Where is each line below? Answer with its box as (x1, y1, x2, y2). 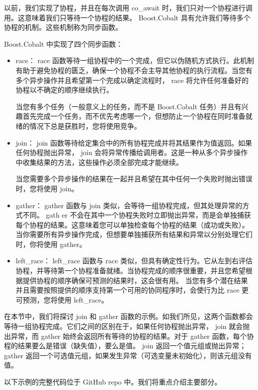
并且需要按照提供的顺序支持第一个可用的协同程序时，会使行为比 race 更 (15, 285, 249, 295)
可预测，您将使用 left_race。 (15, 294, 108, 305)
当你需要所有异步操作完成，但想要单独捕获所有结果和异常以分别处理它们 (15, 229, 253, 239)
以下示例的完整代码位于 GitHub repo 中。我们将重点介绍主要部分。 (4, 377, 222, 387)
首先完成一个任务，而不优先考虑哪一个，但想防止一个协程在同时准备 (22, 111, 246, 121)
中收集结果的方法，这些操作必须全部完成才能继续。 (15, 156, 183, 167)
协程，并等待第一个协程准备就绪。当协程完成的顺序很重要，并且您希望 (15, 265, 246, 276)
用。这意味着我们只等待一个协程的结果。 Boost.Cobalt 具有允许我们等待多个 (4, 12, 251, 22)
